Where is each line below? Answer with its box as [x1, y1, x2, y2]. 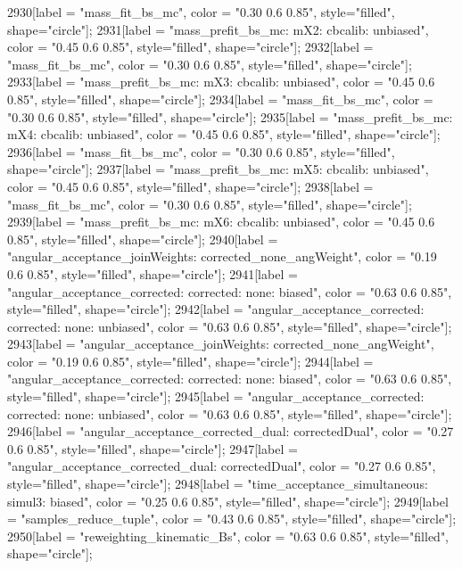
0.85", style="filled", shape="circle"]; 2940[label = [7, 229, 278, 248]
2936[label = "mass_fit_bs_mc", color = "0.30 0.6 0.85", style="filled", [7, 142, 395, 161]
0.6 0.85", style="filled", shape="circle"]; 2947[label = [7, 439, 298, 458]
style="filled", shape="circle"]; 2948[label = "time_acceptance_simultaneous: [7, 474, 428, 493]
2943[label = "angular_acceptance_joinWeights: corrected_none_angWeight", [7, 334, 434, 353]
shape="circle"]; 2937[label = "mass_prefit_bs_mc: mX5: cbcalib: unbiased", [7, 160, 429, 178]
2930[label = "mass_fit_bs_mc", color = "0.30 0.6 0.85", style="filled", [7, 3, 395, 21]
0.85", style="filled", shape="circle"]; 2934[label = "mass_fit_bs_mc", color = [7, 89, 433, 108]
